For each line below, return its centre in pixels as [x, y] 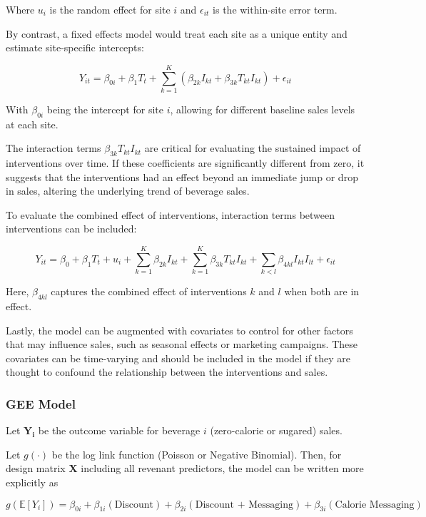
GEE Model [41, 403]
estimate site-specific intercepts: [75, 47]
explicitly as [32, 482]
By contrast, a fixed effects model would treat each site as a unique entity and [177, 33]
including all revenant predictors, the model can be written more [222, 468]
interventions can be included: [71, 229]
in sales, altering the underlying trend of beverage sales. [128, 191]
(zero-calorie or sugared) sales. [276, 430]
